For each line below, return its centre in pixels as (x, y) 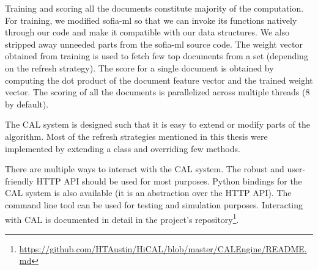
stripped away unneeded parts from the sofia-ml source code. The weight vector (154, 44)
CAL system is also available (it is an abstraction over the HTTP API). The (148, 193)
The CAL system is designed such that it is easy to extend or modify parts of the (158, 124)
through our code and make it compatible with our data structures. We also (147, 32)
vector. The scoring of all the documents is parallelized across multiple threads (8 (157, 92)
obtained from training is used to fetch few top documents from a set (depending (157, 56)
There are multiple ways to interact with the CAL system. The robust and (145, 169)
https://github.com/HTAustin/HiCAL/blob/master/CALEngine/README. (163, 248)
